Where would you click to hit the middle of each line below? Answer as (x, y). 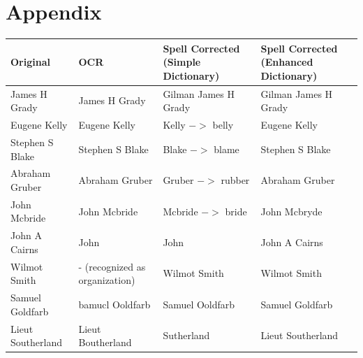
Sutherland (186, 335)
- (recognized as (112, 266)
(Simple (182, 62)
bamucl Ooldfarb (114, 304)
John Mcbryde (291, 211)
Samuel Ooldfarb (199, 304)
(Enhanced (287, 62)
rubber (235, 180)
